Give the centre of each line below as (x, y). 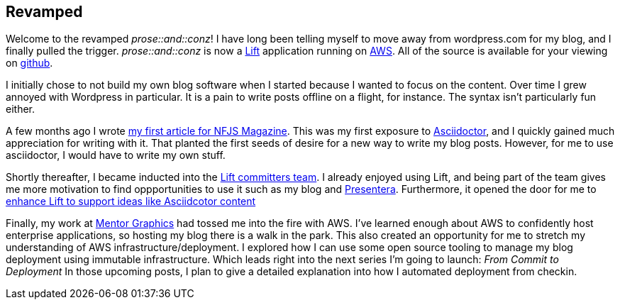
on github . (29, 63)
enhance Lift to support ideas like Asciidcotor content (131, 201)
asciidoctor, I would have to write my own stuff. (116, 155)
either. (21, 109)
